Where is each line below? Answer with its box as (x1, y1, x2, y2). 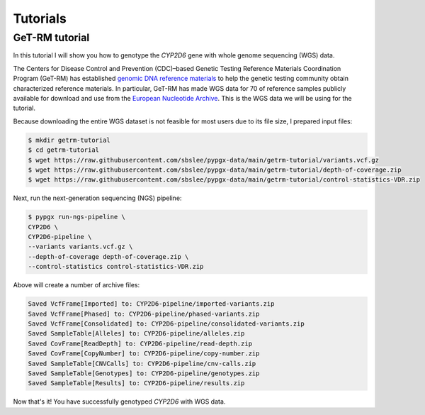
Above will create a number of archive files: (13, 281, 140, 289)
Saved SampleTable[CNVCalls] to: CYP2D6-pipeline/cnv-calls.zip (28, 359, 256, 367)
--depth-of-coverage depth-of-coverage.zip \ (28, 253, 189, 260)
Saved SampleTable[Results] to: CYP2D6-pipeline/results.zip (28, 380, 245, 387)
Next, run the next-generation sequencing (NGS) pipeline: (13, 194, 182, 202)
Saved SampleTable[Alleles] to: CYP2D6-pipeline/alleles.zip (28, 330, 245, 338)
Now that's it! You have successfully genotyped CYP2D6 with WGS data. (13, 397, 226, 406)
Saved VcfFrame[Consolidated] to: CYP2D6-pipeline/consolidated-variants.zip (28, 319, 305, 328)
